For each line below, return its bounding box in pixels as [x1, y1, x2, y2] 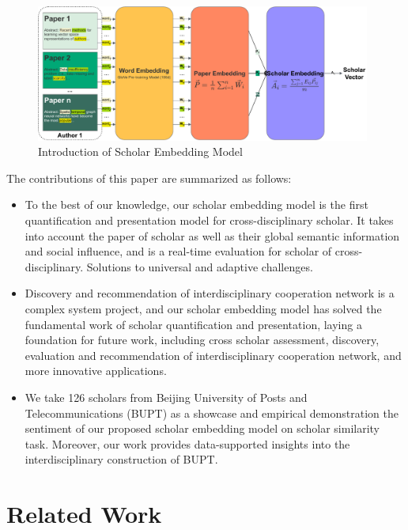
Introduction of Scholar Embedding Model [38, 143, 243, 160]
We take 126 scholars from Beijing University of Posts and [25, 389, 308, 406]
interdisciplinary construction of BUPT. [25, 451, 218, 468]
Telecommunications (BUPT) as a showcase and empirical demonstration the [25, 404, 399, 421]
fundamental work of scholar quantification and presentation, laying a [25, 316, 362, 332]
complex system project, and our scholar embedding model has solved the [25, 301, 382, 317]
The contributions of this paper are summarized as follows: [6, 169, 292, 186]
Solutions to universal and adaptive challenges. [86, 258, 313, 274]
